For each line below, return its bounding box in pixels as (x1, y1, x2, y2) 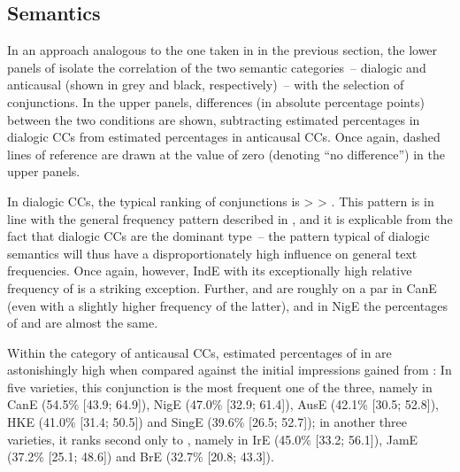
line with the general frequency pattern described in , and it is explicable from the (7, 209, 453, 228)
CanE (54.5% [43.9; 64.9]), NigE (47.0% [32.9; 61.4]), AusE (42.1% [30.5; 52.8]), (7, 395, 439, 414)
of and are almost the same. (7, 313, 158, 332)
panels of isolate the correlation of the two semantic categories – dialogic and (7, 58, 426, 76)
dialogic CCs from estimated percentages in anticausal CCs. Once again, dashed (7, 128, 441, 146)
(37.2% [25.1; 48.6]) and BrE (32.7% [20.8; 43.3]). (7, 447, 274, 466)
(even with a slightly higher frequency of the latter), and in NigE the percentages (7, 296, 448, 314)
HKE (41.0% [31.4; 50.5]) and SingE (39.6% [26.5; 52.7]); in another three (7, 413, 408, 431)
